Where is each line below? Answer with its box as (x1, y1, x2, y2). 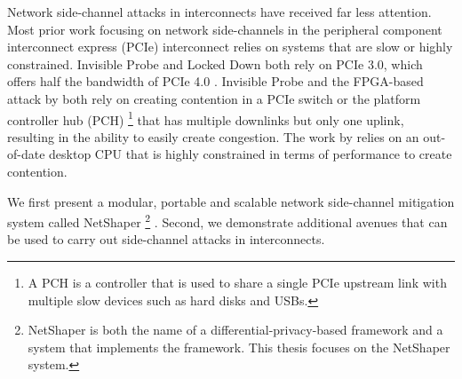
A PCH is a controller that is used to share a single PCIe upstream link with (28, 273, 447, 292)
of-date (7, 145, 45, 163)
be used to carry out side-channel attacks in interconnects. (7, 230, 325, 249)
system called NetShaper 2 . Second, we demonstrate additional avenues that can (7, 210, 448, 231)
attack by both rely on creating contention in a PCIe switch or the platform (7, 89, 421, 107)
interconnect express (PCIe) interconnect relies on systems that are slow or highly (7, 37, 453, 56)
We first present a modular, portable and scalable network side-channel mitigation (7, 192, 455, 210)
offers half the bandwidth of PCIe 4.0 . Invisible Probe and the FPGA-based (7, 72, 424, 91)
